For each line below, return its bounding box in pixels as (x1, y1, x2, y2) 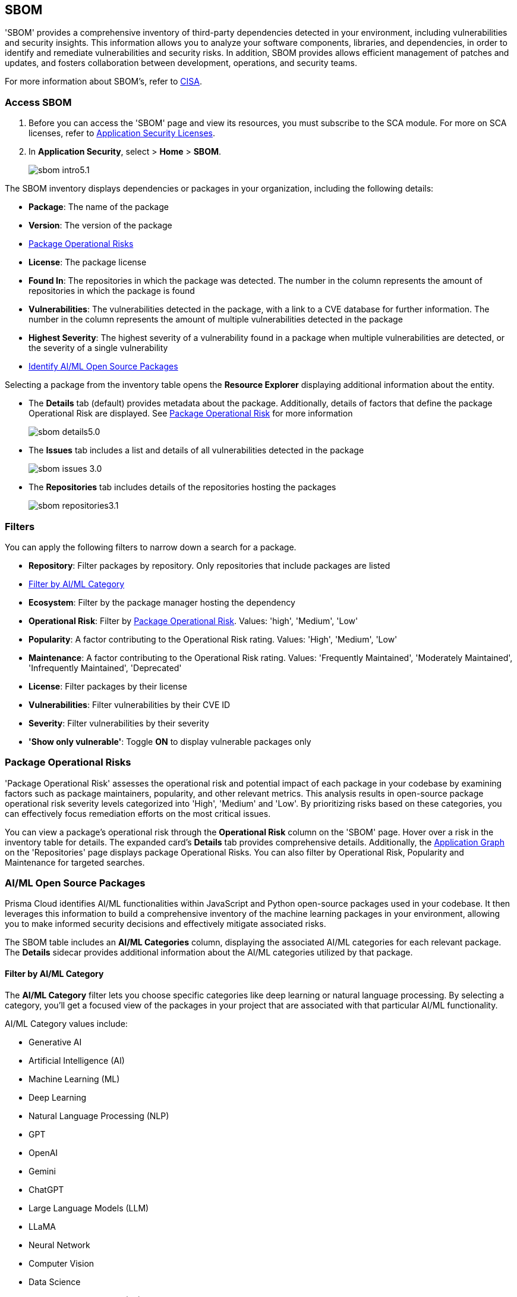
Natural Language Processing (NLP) (29, 1110, 169, 1121)
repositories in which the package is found (29, 286, 195, 296)
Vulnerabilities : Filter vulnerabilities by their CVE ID (29, 699, 231, 710)
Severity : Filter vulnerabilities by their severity (29, 718, 209, 728)
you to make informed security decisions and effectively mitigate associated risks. (5, 919, 326, 929)
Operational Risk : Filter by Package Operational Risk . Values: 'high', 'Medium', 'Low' (29, 615, 358, 626)
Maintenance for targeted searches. (5, 857, 145, 867)
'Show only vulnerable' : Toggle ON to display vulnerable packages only (29, 736, 311, 747)
